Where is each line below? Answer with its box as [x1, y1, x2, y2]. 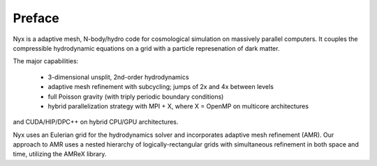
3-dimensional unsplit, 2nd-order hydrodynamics [47, 73, 189, 81]
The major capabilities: [13, 57, 79, 65]
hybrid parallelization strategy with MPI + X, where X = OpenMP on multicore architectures [47, 101, 309, 110]
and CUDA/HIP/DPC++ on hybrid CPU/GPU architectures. [13, 118, 179, 126]
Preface [13, 10, 59, 26]
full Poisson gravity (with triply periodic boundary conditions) [47, 92, 224, 101]
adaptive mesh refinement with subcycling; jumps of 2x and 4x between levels [47, 83, 274, 91]
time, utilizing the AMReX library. [13, 150, 107, 158]
